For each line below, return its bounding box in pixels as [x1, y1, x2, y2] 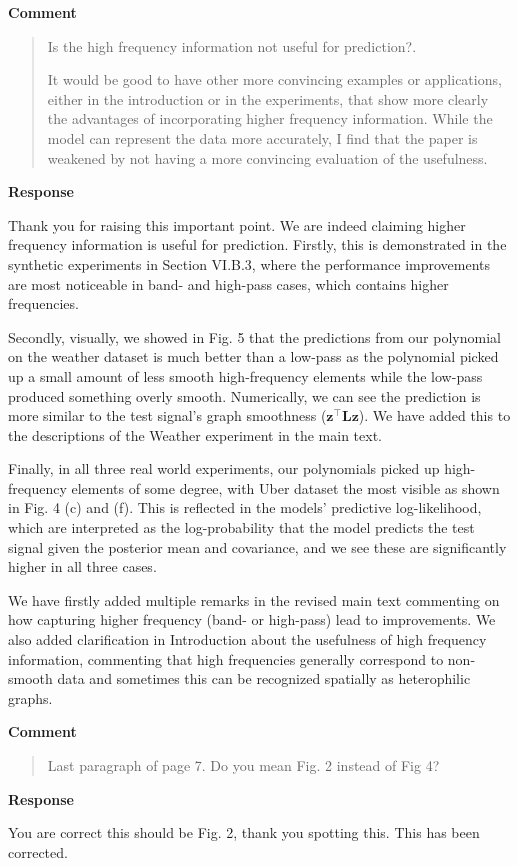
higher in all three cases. [8, 556, 157, 577]
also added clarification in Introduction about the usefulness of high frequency [8, 629, 487, 650]
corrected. [8, 841, 68, 862]
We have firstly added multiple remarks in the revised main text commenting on [8, 589, 500, 610]
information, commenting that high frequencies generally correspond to [8, 648, 444, 669]
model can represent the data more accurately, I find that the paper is [47, 127, 478, 148]
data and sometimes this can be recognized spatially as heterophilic [57, 668, 471, 689]
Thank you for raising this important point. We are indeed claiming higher [8, 214, 466, 235]
